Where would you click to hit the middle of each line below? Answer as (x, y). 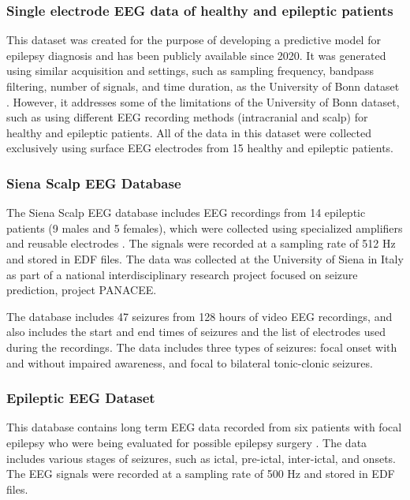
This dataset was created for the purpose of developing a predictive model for (194, 40)
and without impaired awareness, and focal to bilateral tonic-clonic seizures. (190, 362)
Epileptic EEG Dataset (81, 398)
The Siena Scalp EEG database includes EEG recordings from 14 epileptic (186, 213)
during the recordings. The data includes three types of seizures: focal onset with (202, 347)
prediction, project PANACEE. (82, 290)
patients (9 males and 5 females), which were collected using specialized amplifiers (205, 228)
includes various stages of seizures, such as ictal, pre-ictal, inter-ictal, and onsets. (201, 458)
